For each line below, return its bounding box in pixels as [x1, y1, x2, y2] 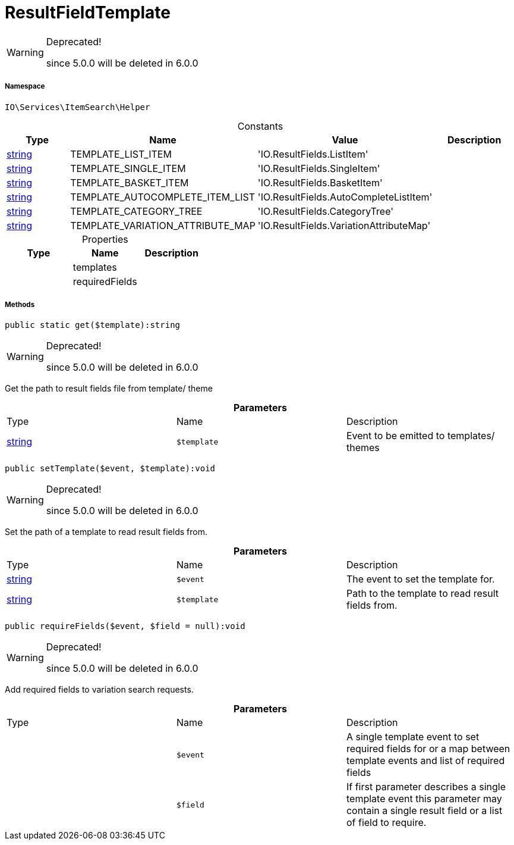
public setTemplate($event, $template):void [5, 464, 216, 474]
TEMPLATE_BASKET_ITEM [70, 176, 189, 189]
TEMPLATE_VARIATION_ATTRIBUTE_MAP [70, 219, 256, 231]
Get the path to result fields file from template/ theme [5, 383, 213, 394]
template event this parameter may [346, 793, 502, 805]
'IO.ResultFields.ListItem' [257, 148, 368, 160]
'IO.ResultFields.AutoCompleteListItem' [257, 190, 433, 203]
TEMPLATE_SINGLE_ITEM [70, 162, 186, 174]
